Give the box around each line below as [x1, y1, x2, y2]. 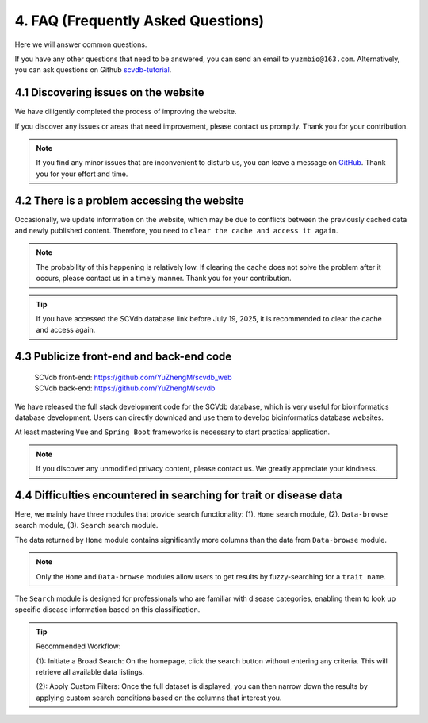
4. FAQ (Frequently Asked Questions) [14, 12, 265, 29]
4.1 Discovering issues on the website [14, 86, 204, 99]
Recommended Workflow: [36, 641, 121, 651]
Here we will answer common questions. [14, 40, 147, 49]
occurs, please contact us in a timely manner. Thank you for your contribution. [36, 274, 292, 283]
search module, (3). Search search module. [14, 521, 159, 530]
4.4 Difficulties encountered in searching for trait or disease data [14, 489, 342, 502]
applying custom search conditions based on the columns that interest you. [36, 693, 282, 702]
